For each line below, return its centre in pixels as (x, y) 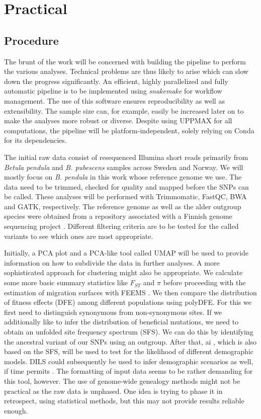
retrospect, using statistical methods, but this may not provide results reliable (124, 401)
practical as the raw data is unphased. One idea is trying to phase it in (113, 391)
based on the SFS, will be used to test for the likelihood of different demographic (129, 351)
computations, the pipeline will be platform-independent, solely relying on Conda (129, 130)
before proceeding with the (204, 282)
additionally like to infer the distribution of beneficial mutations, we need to (121, 322)
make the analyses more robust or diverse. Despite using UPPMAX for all (118, 120)
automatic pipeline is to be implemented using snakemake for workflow (113, 91)
